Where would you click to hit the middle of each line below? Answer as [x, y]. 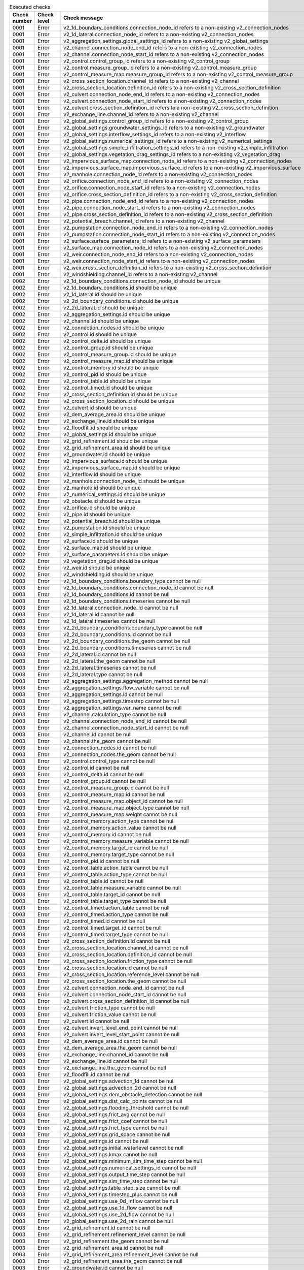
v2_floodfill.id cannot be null [97, 1074]
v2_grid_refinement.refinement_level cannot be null [125, 1234]
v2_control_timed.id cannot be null [104, 921]
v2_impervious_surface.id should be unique [115, 461]
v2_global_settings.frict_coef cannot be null [115, 1121]
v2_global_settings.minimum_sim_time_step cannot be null [133, 1161]
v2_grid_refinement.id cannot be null [107, 1228]
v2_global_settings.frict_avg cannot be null [114, 1115]
